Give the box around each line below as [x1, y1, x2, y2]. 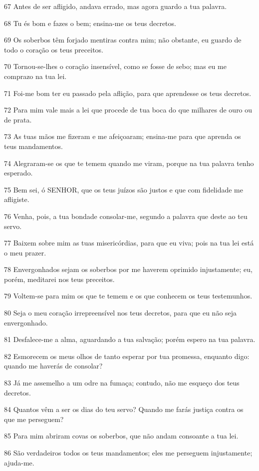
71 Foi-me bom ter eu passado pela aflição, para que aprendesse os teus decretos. [4, 87, 252, 98]
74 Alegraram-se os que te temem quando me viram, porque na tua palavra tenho [4, 157, 254, 168]
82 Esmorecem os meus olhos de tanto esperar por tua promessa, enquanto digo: [4, 350, 250, 361]
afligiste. [4, 194, 29, 204]
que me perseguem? [4, 413, 64, 424]
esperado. [4, 167, 33, 178]
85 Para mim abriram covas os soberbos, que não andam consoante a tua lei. [4, 430, 239, 441]
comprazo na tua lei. [4, 70, 67, 81]
